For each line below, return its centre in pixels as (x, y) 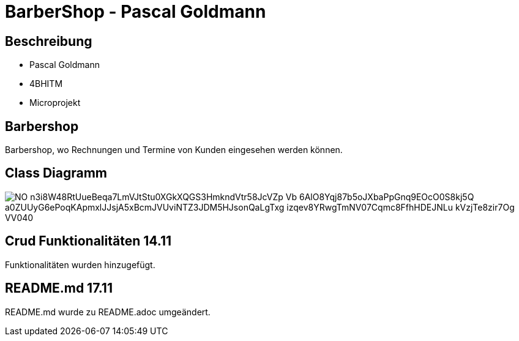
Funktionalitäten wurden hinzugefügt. (80, 264)
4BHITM (46, 84)
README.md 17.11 (59, 288)
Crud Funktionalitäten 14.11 (88, 241)
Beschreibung (49, 41)
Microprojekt (55, 103)
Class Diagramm (56, 173)
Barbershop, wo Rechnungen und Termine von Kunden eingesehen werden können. (174, 150)
